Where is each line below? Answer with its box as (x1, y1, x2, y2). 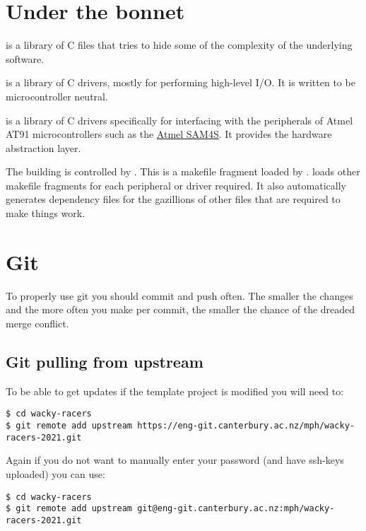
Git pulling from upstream (6, 350, 203, 372)
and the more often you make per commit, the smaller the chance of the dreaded (6, 302, 355, 317)
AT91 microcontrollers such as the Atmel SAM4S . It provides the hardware (6, 127, 332, 141)
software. (6, 51, 45, 66)
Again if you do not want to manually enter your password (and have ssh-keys (6, 453, 344, 467)
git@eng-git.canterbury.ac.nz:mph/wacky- (137, 503, 335, 514)
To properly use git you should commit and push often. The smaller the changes (6, 288, 353, 303)
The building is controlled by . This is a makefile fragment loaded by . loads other (6, 164, 360, 179)
